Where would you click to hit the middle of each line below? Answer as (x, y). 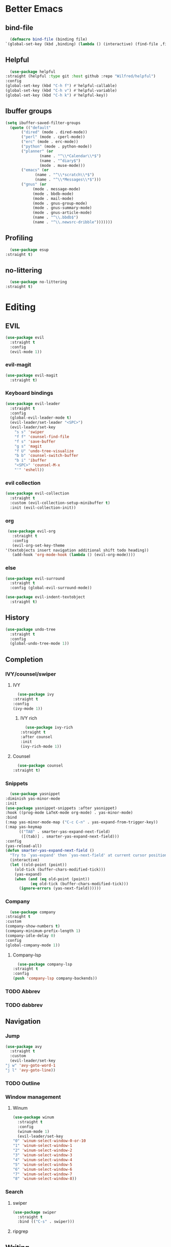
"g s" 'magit (28, 446)
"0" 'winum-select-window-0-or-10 (49, 1141)
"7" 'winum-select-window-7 (42, 1174)
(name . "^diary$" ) (60, 161)
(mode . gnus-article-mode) (62, 213)
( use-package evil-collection (37, 494)
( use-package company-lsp (45, 964)
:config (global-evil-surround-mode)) (51, 588)
